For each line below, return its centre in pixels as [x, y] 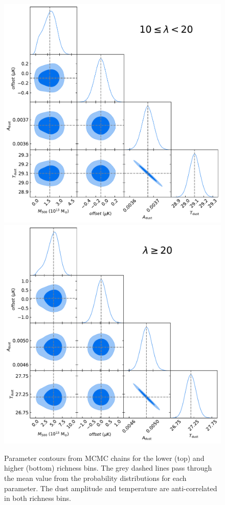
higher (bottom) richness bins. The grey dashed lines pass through [108, 468]
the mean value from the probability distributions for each [95, 478]
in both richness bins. [38, 498]
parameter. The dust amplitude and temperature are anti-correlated [111, 488]
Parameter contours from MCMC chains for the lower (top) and [104, 458]
